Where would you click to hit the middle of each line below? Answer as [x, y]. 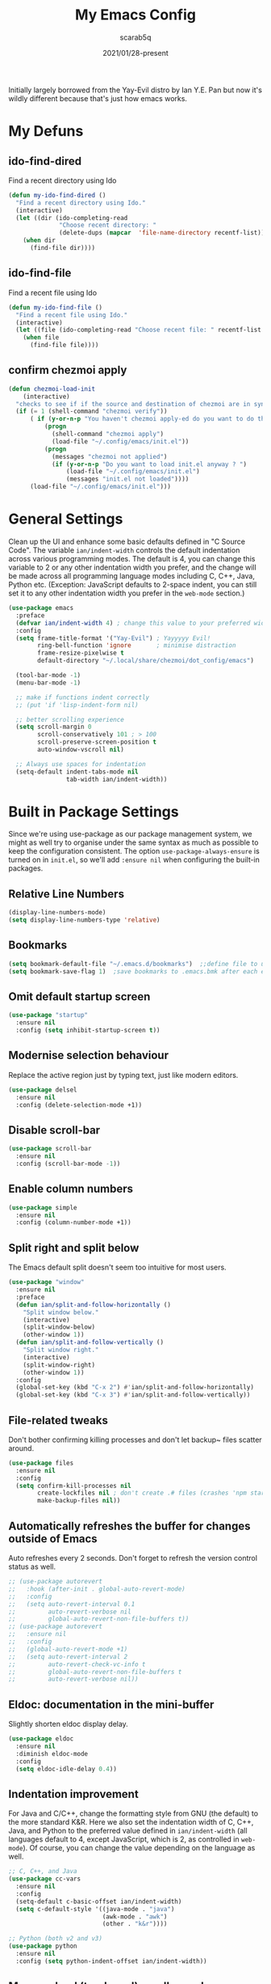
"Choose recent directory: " [108, 225]
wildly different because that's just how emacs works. [98, 98]
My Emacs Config [135, 15]
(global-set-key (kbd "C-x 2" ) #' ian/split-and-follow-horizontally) [135, 1388]
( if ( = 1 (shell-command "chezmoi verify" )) [92, 411]
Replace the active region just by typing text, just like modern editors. [123, 1075]
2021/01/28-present [135, 53]
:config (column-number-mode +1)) [73, 1223]
